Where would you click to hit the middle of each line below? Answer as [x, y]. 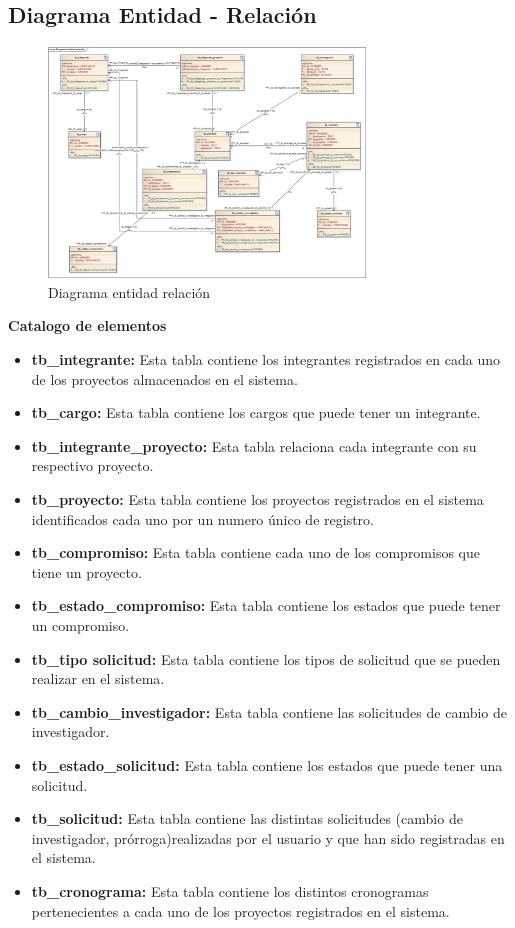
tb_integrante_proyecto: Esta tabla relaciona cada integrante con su [254, 445]
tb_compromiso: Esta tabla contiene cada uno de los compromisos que [256, 552]
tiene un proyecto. [86, 571]
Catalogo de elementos [87, 325]
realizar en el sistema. [98, 678]
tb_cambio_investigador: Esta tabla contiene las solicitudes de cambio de [269, 711]
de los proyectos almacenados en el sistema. [164, 378]
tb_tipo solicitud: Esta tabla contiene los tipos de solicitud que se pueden [266, 658]
